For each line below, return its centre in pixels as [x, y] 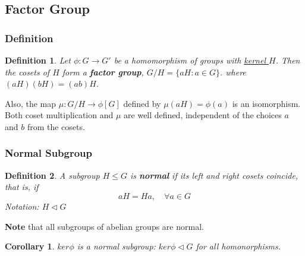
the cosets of [27, 72]
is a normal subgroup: [116, 246]
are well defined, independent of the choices [203, 115]
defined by [142, 103]
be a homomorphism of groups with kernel [190, 60]
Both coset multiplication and [59, 115]
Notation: [22, 206]
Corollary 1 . [30, 246]
